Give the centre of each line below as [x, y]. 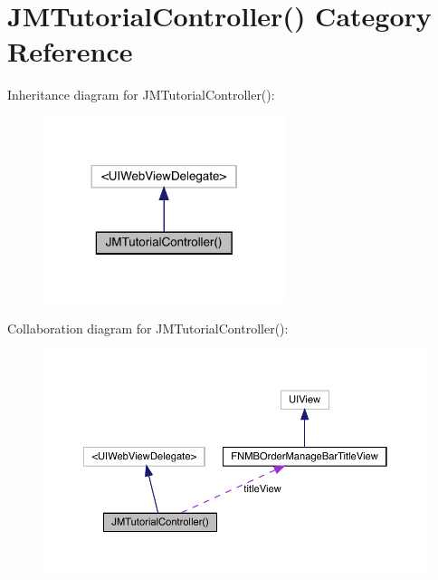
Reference [70, 51]
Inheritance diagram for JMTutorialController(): [141, 95]
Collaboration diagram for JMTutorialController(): [148, 328]
